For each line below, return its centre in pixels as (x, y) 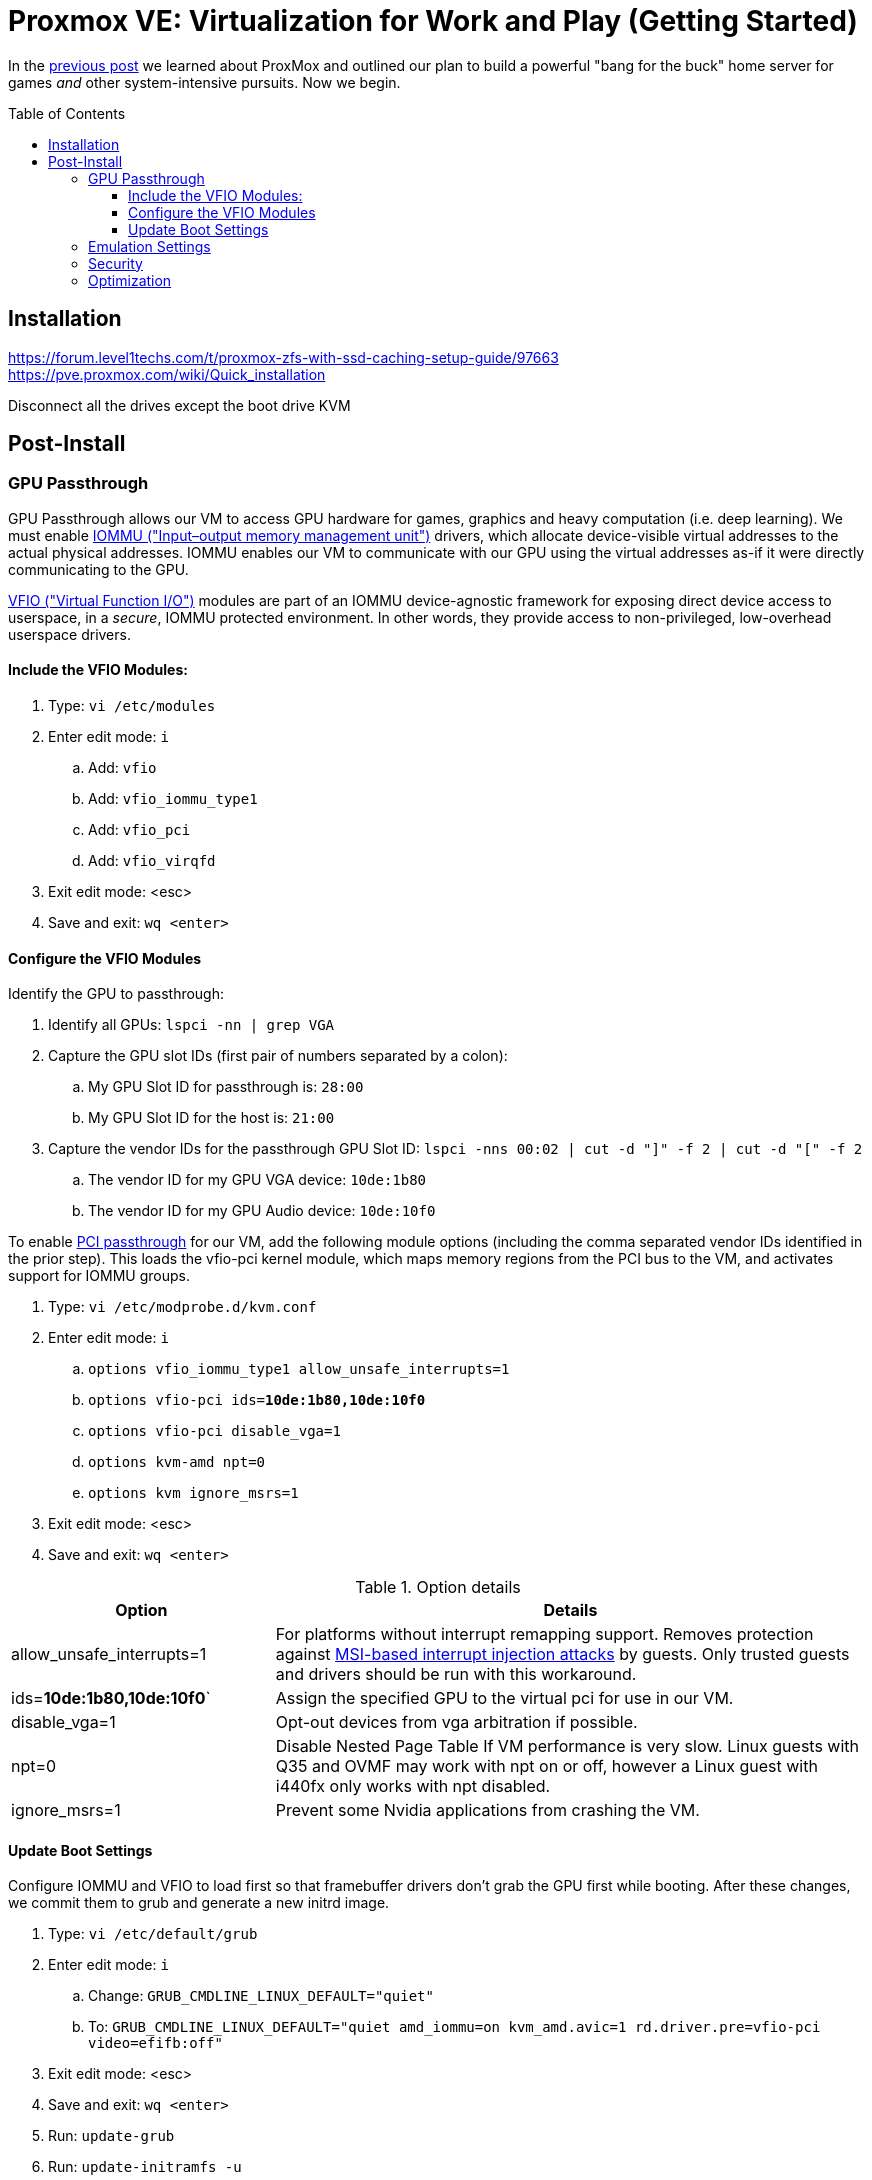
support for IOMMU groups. (99, 1276)
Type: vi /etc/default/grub (153, 1934)
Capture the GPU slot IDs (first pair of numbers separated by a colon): (278, 1056)
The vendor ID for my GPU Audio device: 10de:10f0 (262, 1211)
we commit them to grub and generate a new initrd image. (199, 1903)
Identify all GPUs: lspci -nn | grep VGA (191, 1025)
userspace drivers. (69, 634)
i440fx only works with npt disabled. (413, 1786)
